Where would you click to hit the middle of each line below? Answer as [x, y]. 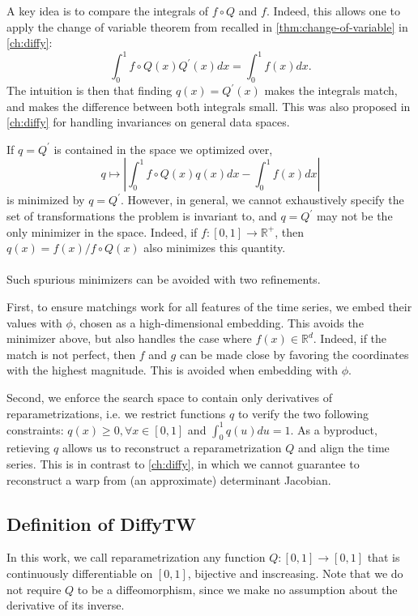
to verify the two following [303, 413]
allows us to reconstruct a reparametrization [172, 448]
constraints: [35, 429]
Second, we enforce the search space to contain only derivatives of [170, 397]
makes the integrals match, [331, 90]
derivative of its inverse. [66, 605]
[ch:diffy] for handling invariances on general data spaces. [148, 122]
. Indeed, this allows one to [333, 11]
